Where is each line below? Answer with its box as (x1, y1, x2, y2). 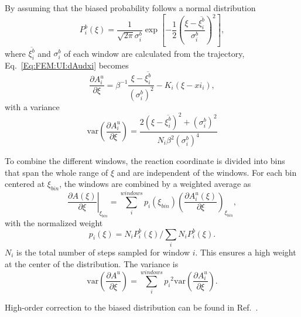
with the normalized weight (5, 216, 103, 229)
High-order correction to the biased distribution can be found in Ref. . (5, 301, 258, 313)
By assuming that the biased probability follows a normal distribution (5, 2, 256, 13)
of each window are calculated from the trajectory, (64, 47, 245, 59)
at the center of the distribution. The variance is (5, 257, 179, 270)
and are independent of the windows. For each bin (117, 166, 297, 178)
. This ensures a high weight (195, 246, 296, 258)
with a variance (5, 100, 60, 113)
